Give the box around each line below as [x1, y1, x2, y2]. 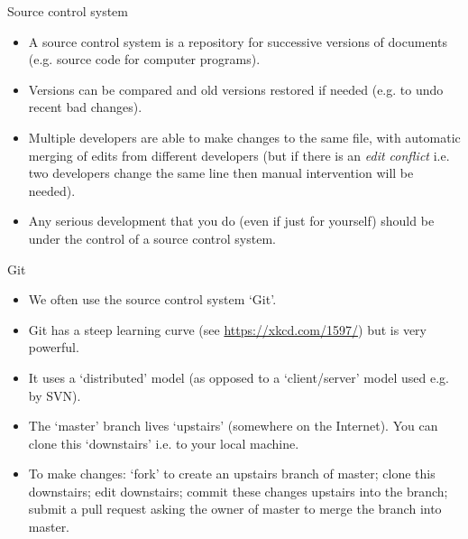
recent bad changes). [28, 98, 142, 116]
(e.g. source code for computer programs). [28, 50, 261, 69]
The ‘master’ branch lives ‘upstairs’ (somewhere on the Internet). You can [28, 416, 438, 435]
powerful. [28, 338, 79, 357]
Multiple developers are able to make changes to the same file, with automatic [28, 127, 461, 146]
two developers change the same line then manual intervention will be [28, 163, 414, 182]
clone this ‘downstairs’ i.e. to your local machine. [28, 433, 299, 452]
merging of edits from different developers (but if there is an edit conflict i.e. [28, 145, 450, 164]
